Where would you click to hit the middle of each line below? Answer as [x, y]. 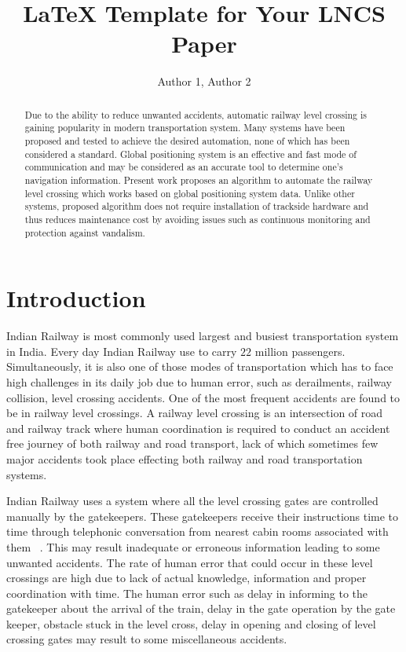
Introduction [76, 298]
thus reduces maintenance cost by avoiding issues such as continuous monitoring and [198, 219]
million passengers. [300, 351]
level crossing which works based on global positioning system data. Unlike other [190, 193]
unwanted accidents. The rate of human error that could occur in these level [190, 562]
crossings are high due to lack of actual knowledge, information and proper [187, 578]
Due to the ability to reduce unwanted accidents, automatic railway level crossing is [196, 114]
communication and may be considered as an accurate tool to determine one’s [184, 167]
